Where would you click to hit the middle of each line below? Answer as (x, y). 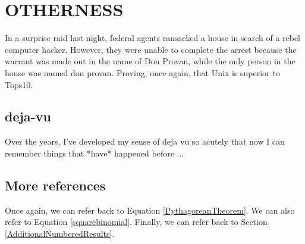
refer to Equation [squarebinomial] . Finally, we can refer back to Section (136, 222)
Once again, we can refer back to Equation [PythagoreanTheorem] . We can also (150, 210)
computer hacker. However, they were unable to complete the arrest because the (151, 49)
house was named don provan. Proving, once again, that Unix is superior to (142, 72)
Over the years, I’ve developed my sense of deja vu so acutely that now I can (145, 141)
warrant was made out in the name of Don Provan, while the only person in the (150, 61)
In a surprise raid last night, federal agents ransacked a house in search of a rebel (153, 38)
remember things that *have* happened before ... (95, 153)
